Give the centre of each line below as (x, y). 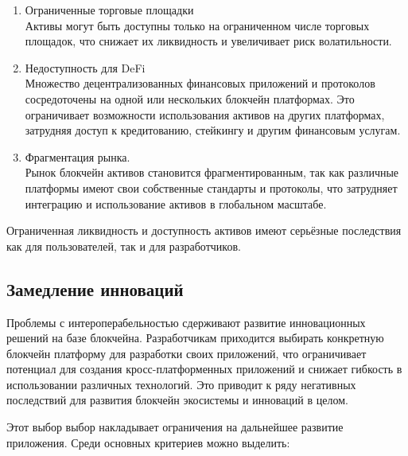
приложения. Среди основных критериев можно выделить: (148, 442)
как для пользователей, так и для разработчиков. (124, 246)
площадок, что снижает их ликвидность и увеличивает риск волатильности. (208, 41)
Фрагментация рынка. (78, 156)
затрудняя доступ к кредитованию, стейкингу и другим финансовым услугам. (213, 130)
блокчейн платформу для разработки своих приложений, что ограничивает (187, 353)
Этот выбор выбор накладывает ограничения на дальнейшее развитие (175, 427)
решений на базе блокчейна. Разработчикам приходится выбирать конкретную (195, 338)
